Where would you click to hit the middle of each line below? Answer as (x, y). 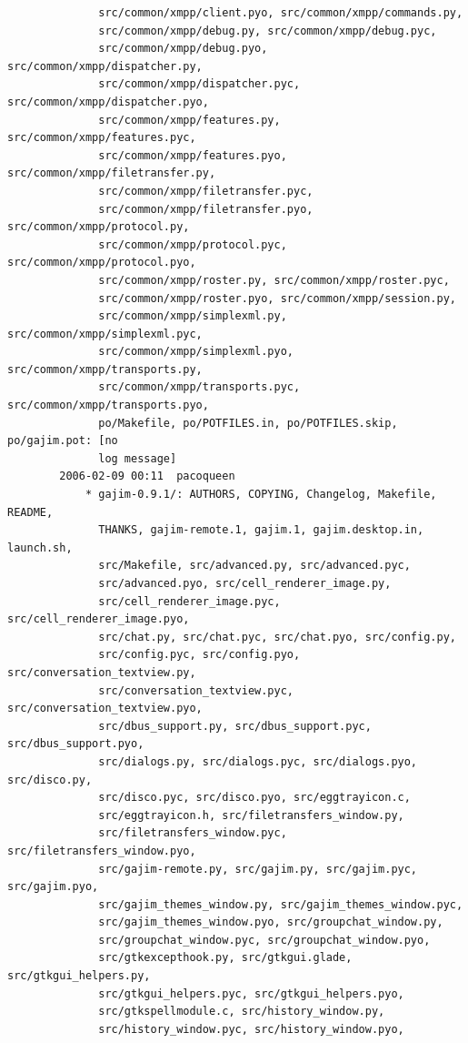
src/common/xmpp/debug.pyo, (183, 49)
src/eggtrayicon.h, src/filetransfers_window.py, (251, 815)
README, (30, 512)
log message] (138, 458)
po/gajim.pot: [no (63, 441)
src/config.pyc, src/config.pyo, (199, 655)
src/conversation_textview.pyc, (196, 690)
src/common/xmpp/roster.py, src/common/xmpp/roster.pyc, (274, 280)
